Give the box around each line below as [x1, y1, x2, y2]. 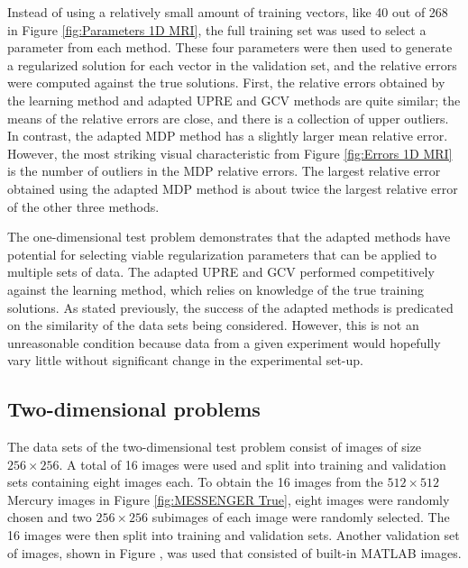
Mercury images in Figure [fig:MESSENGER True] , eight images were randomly [7, 490, 450, 508]
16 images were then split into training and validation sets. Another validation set [7, 526, 460, 545]
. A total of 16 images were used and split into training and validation [59, 454, 446, 473]
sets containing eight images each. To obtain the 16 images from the [7, 472, 383, 491]
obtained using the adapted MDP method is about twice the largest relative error [7, 179, 458, 197]
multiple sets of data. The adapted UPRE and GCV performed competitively [7, 262, 435, 281]
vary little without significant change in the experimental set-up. [7, 351, 363, 370]
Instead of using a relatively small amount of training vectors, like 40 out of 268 [7, 3, 448, 21]
